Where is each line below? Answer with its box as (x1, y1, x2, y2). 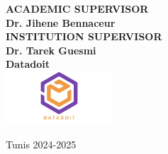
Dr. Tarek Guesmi (6, 42, 96, 57)
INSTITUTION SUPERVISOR (6, 29, 162, 44)
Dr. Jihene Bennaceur (6, 15, 116, 30)
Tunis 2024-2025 (6, 137, 77, 152)
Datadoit (6, 57, 50, 71)
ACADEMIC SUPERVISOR (6, 1, 149, 16)
